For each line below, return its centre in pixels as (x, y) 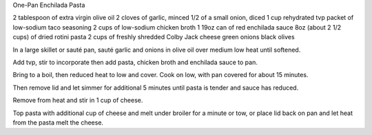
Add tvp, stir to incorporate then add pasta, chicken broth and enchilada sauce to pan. (135, 62)
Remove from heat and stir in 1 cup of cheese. (78, 101)
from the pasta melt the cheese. (58, 122)
